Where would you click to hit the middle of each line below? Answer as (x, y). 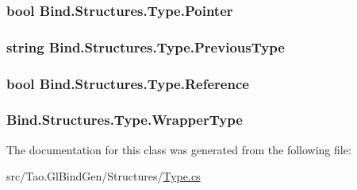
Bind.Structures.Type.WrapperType (125, 120)
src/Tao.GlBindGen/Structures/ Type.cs (104, 176)
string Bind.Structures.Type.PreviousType (146, 47)
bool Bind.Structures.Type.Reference (128, 83)
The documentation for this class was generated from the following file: (179, 149)
